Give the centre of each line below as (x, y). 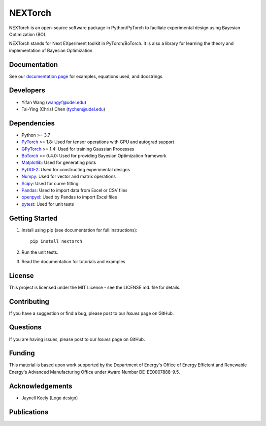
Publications (29, 412)
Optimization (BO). (28, 34)
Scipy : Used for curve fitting (50, 183)
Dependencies (32, 123)
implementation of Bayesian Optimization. (51, 50)
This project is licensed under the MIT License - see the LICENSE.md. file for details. (95, 287)
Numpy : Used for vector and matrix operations (68, 176)
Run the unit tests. (40, 252)
